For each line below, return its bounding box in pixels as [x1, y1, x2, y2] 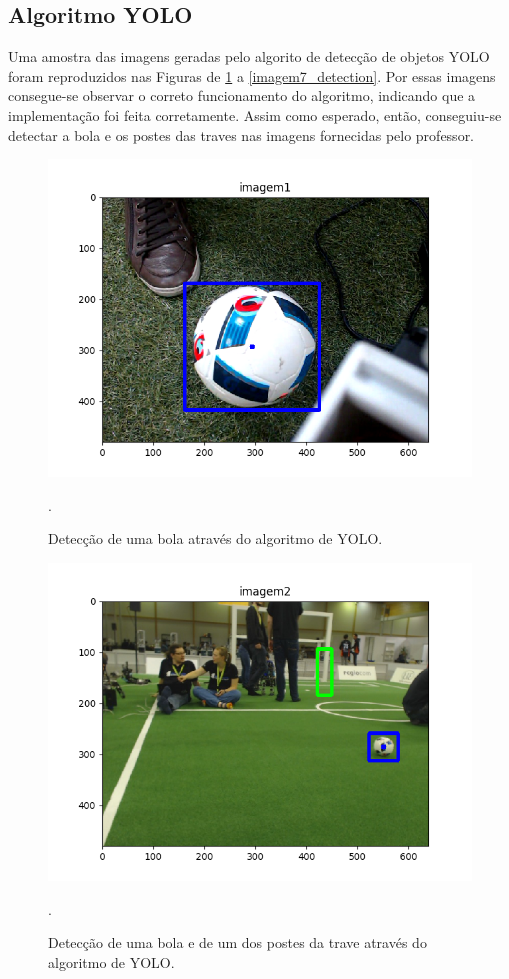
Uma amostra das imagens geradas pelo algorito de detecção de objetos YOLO [8, 46, 490, 67]
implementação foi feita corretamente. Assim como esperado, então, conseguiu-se [8, 104, 502, 125]
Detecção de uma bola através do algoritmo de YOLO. [48, 528, 383, 549]
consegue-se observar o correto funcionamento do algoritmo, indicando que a [8, 85, 476, 106]
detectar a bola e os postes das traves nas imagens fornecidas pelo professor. [8, 124, 475, 145]
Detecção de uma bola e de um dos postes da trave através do [48, 932, 427, 953]
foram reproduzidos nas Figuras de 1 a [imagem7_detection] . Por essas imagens [8, 65, 496, 86]
